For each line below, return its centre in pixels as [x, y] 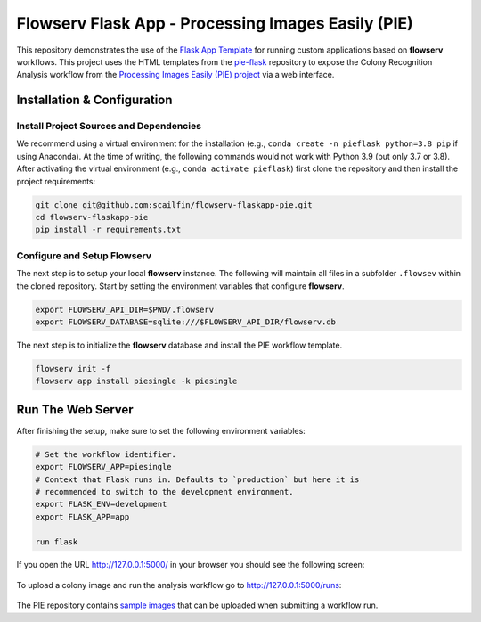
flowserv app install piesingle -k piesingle [136, 381]
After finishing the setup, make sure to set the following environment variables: [161, 430]
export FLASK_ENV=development [101, 504]
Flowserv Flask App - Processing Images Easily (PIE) [215, 23]
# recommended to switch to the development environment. [164, 491]
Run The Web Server [75, 409]
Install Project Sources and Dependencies [109, 127]
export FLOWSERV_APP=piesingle [104, 467]
